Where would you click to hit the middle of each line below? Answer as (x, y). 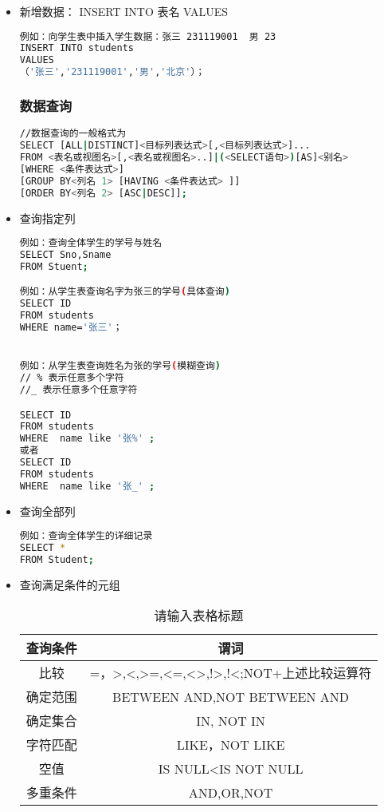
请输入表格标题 (199, 616)
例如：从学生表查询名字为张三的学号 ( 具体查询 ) (125, 292)
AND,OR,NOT (231, 792)
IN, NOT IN (231, 720)
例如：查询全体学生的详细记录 (86, 536)
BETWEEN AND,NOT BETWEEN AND (231, 696)
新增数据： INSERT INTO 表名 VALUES (124, 11)
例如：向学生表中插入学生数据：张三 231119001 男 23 (148, 36)
